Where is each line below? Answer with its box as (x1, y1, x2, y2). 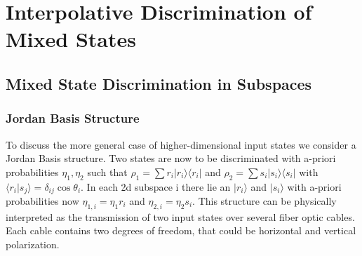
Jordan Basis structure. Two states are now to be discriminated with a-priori (6, 151, 336, 166)
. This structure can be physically (192, 194, 337, 208)
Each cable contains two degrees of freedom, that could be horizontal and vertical (6, 223, 356, 238)
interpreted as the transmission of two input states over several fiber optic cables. (6, 209, 355, 224)
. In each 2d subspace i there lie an (81, 179, 231, 194)
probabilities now (6, 194, 79, 208)
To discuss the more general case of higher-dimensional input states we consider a (6, 137, 356, 151)
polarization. (6, 236, 60, 251)
